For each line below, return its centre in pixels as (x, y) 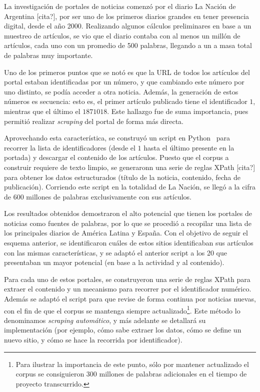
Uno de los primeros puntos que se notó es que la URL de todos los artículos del (127, 72)
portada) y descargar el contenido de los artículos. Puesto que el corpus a (116, 157)
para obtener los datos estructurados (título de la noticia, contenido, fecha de (122, 177)
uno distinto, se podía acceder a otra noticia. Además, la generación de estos (121, 91)
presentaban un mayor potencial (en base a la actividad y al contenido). (114, 262)
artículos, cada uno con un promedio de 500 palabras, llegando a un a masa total (128, 45)
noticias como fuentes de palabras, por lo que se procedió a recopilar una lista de (128, 223)
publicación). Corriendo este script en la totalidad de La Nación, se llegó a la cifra (130, 187)
